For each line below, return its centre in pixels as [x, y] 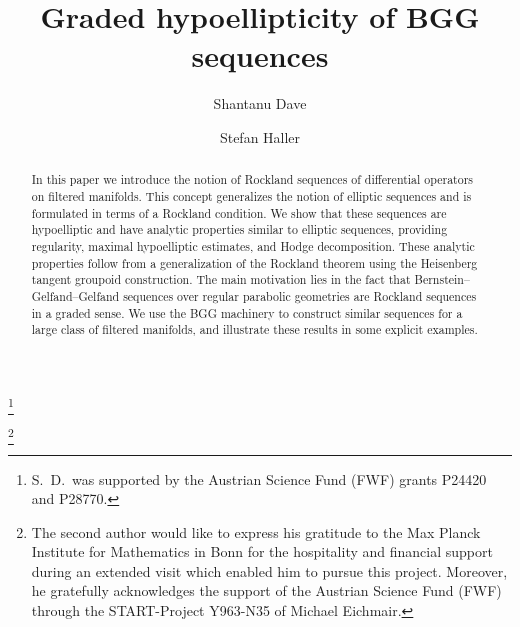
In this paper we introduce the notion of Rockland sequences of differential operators [252, 179]
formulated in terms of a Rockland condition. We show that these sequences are [239, 212]
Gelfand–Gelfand [75, 295]
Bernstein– [442, 279]
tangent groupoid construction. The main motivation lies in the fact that [221, 279]
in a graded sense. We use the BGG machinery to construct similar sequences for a [247, 312]
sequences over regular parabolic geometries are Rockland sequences [300, 295]
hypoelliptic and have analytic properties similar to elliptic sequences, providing [239, 229]
